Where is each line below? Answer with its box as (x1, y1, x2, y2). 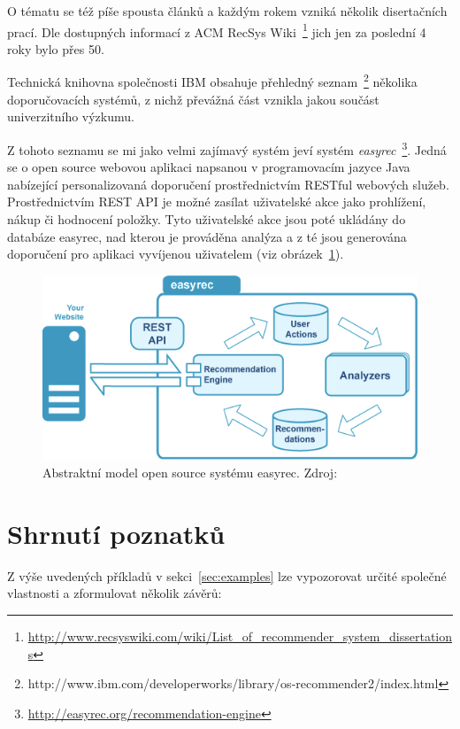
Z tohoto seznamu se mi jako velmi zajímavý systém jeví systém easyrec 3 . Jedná (7, 137, 447, 159)
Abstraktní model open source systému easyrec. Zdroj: (42, 463, 338, 482)
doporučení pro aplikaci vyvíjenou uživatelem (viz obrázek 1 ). (7, 244, 344, 263)
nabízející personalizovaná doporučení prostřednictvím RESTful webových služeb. (7, 174, 449, 193)
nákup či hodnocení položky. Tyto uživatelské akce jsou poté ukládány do (7, 209, 406, 228)
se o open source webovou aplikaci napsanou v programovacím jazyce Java (7, 158, 410, 176)
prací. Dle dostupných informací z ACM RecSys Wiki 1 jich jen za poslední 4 (7, 19, 426, 41)
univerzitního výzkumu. (7, 107, 134, 126)
